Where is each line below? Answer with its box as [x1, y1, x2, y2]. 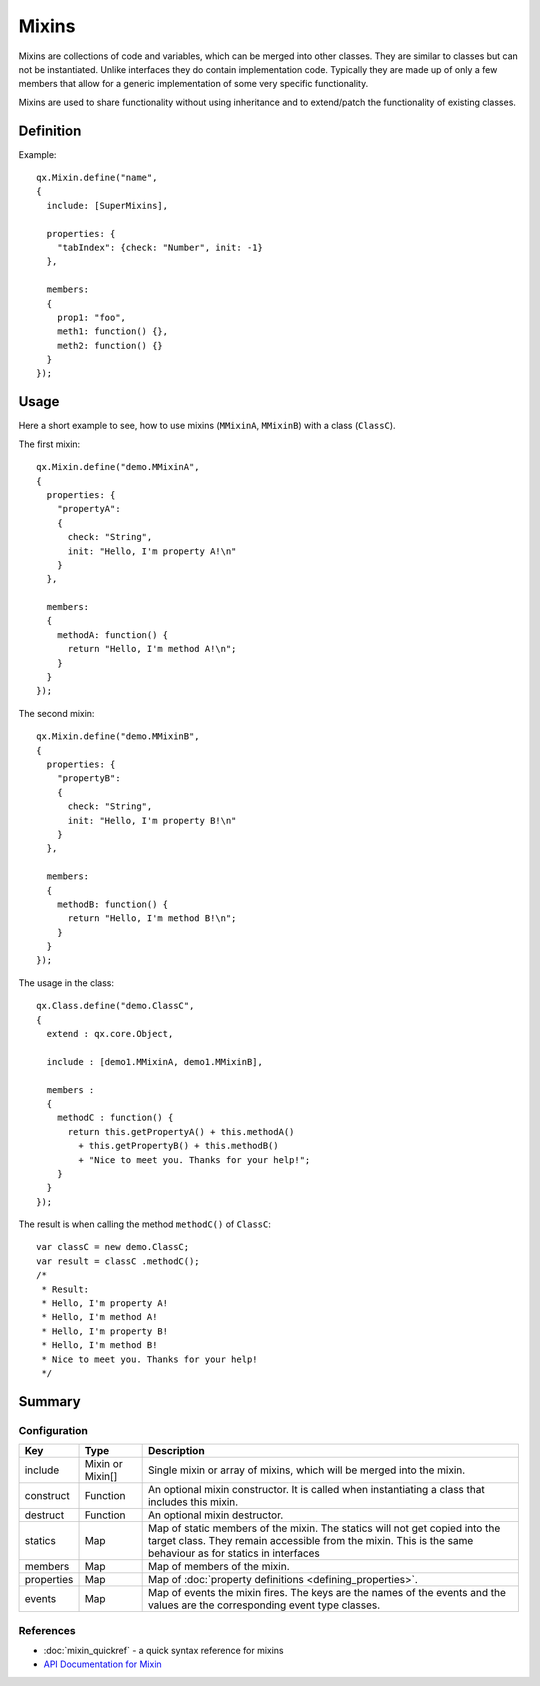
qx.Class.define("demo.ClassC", [36, 1000, 195, 1012]
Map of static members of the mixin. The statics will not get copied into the [147, 1521, 501, 1535]
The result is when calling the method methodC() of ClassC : [18, 1218, 272, 1230]
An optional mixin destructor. [147, 1508, 284, 1522]
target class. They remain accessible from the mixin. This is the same [147, 1534, 474, 1548]
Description [147, 1444, 205, 1458]
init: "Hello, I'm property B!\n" [67, 815, 237, 826]
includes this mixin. [147, 1495, 239, 1509]
